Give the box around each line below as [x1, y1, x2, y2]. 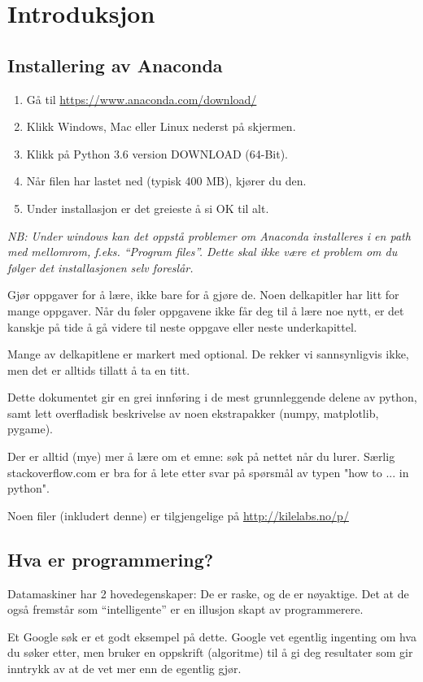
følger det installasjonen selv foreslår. [7, 258, 194, 276]
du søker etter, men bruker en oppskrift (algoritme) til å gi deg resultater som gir [7, 644, 413, 661]
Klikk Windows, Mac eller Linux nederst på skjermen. [26, 118, 296, 135]
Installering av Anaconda [7, 52, 223, 77]
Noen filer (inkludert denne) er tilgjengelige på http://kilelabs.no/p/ [7, 506, 349, 523]
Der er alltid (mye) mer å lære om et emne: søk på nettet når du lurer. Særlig [7, 448, 395, 465]
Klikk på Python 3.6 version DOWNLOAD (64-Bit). [26, 145, 288, 162]
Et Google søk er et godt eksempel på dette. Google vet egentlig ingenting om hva [7, 628, 416, 645]
